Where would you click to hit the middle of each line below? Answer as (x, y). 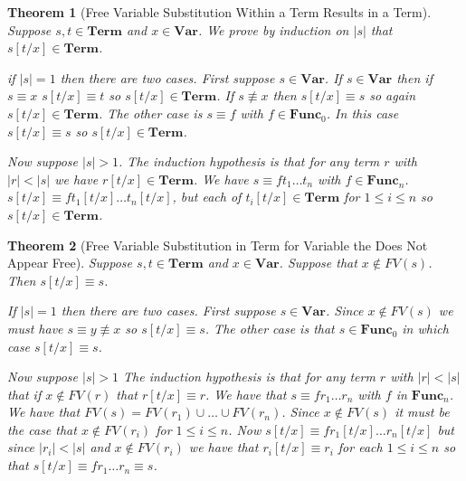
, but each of (207, 197)
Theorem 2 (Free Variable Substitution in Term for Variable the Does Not (218, 245)
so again (393, 95)
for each (360, 447)
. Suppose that (318, 263)
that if (24, 394)
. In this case (362, 113)
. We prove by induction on (273, 29)
